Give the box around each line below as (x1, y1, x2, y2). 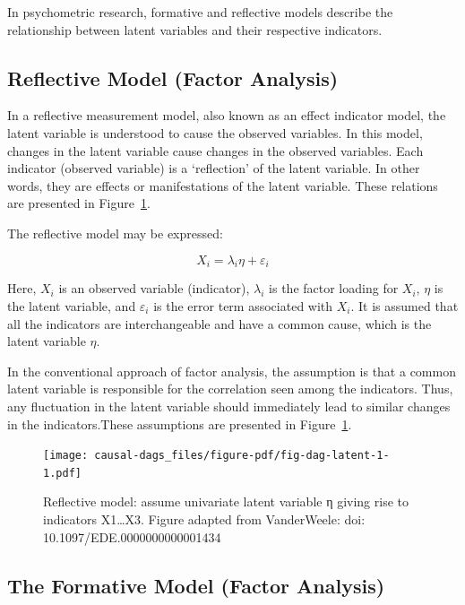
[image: (43, 449, 89, 462)
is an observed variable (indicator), (58, 279, 250, 298)
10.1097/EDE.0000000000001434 (43, 527, 221, 546)
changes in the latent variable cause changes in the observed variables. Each (7, 141, 424, 160)
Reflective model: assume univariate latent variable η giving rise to (43, 492, 409, 511)
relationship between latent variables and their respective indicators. (7, 20, 383, 39)
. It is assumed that (350, 296, 459, 315)
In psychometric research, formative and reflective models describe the (7, 3, 393, 21)
